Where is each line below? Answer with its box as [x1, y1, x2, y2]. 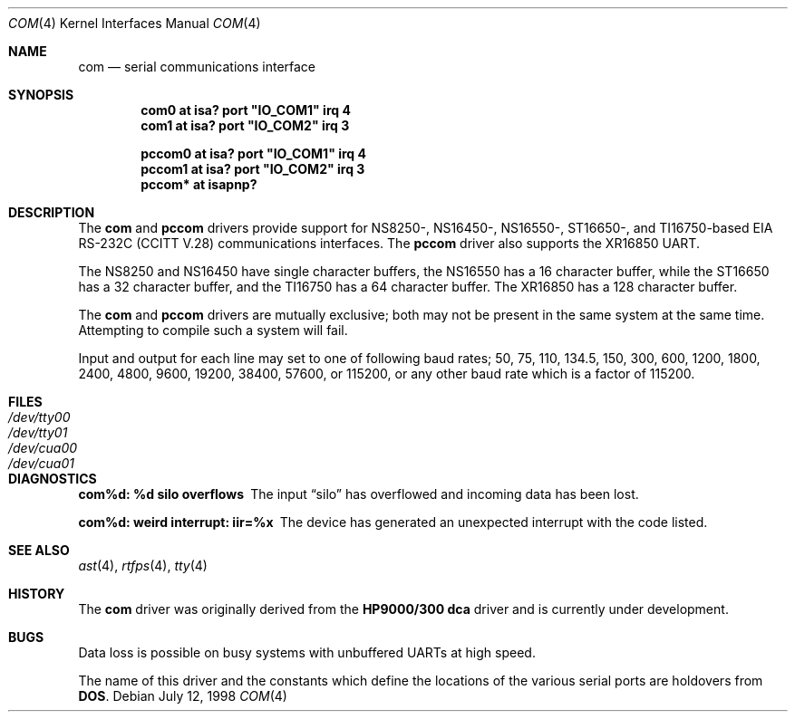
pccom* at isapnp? [141, 177, 257, 192]
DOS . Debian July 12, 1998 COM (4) [78, 688, 287, 704]
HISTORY [8, 586, 65, 601]
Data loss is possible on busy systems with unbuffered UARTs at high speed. [78, 645, 536, 660]
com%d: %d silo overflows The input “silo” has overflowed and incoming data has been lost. [78, 486, 639, 502]
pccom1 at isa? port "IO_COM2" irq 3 [141, 161, 365, 177]
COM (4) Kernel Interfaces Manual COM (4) [8, 15, 261, 31]
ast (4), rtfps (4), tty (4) [78, 558, 208, 573]
